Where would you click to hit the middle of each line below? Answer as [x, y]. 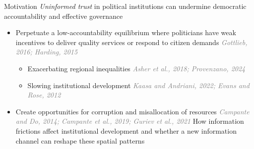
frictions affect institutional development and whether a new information [126, 130]
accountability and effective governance [63, 16]
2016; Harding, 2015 [47, 52]
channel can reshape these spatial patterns [80, 140]
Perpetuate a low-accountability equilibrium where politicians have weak [126, 32]
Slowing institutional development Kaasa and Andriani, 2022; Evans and [138, 85]
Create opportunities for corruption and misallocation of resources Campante [132, 111]
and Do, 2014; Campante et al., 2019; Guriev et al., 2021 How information [130, 121]
